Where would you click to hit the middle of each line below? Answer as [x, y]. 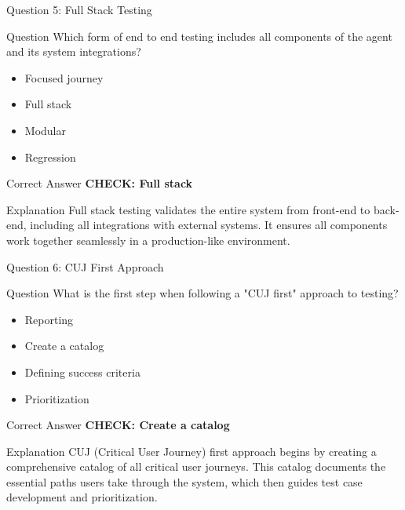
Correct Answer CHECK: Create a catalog [118, 425]
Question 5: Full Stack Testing [79, 9]
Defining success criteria [82, 372]
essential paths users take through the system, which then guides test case [184, 481]
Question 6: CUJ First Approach [85, 266]
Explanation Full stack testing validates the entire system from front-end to [188, 209]
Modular [45, 130]
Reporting [49, 319]
